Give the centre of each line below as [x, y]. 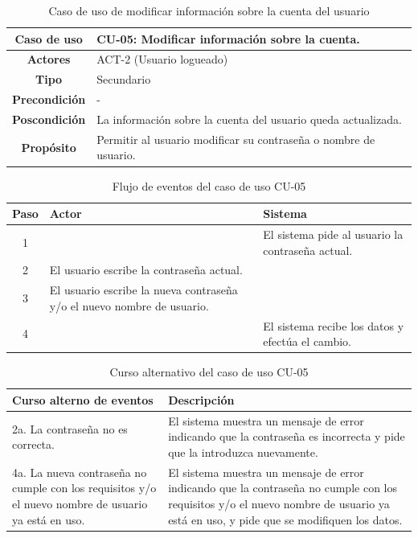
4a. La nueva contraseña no [80, 472]
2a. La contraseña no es [70, 428]
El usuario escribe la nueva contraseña [143, 290]
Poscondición [49, 119]
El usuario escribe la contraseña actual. [146, 270]
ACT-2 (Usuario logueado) [162, 59]
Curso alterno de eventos [83, 399]
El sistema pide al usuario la [333, 234]
